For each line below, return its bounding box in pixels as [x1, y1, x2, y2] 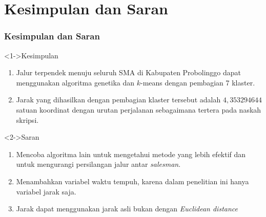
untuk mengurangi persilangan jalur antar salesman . [16, 159, 181, 169]
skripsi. [16, 114, 39, 125]
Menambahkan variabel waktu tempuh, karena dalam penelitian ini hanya [16, 176, 249, 186]
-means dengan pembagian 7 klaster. [140, 77, 255, 88]
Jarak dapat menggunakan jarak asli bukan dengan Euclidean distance [16, 203, 238, 214]
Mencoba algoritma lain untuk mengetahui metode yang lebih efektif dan [16, 148, 246, 159]
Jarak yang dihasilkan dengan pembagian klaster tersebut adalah [16, 94, 221, 105]
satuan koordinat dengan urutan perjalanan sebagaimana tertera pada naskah [16, 104, 261, 115]
